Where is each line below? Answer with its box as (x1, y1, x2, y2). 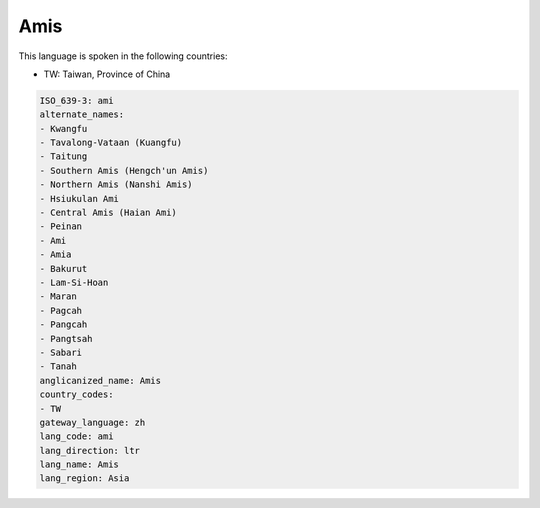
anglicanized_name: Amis (39, 375, 162, 386)
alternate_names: (39, 109, 125, 120)
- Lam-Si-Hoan (39, 277, 109, 288)
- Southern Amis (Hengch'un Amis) (39, 165, 209, 176)
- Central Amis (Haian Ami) (39, 207, 177, 219)
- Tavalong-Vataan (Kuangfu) (39, 137, 183, 149)
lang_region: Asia (39, 473, 130, 484)
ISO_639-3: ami (39, 95, 114, 106)
